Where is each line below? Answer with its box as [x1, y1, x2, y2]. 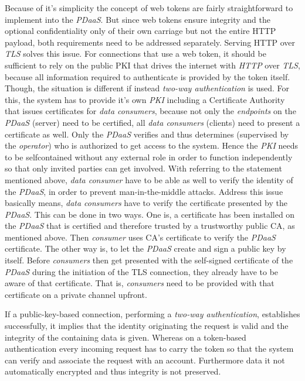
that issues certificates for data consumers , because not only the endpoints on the [5, 105, 296, 117]
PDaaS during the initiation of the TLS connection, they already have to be [5, 265, 279, 277]
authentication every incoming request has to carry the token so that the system [5, 342, 294, 355]
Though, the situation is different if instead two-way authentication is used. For [5, 82, 290, 94]
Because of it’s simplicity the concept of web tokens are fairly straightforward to [5, 2, 293, 13]
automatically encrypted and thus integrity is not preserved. [5, 365, 221, 377]
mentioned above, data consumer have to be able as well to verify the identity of [5, 173, 293, 186]
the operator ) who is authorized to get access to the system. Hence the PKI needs [5, 139, 299, 152]
